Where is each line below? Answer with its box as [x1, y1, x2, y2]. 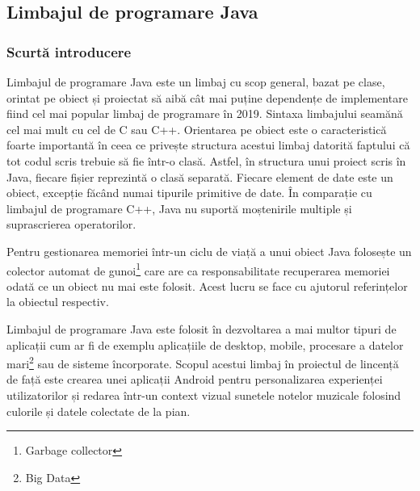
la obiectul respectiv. [6, 293, 109, 310]
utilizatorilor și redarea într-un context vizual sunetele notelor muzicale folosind [6, 387, 401, 403]
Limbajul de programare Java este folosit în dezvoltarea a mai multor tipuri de [6, 320, 397, 337]
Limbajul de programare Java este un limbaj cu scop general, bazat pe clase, [6, 73, 385, 90]
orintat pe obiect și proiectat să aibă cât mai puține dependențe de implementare [6, 89, 408, 106]
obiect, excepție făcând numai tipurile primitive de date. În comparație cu [6, 184, 372, 201]
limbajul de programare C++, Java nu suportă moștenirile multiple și [6, 199, 352, 216]
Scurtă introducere [6, 41, 132, 61]
